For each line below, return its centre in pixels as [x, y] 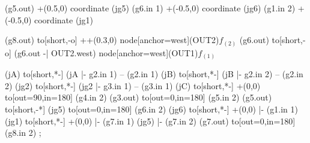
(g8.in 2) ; [23, 133]
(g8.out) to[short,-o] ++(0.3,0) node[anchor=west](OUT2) [112, 40]
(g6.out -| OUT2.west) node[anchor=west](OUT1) [106, 52]
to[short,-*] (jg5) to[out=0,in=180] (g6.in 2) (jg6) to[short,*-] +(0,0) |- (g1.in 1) [151, 109]
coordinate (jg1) [64, 19]
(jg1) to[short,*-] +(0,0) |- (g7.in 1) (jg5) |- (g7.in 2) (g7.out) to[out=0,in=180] [150, 121]
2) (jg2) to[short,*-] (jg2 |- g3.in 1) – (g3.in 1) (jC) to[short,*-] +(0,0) [133, 85]
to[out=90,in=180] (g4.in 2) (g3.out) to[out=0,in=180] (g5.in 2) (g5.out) [138, 97]
